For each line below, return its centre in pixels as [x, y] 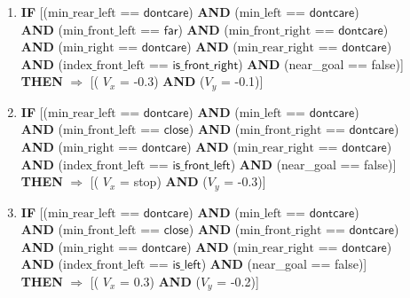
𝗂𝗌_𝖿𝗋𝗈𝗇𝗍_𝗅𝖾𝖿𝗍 [201, 165]
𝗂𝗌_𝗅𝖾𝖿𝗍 [187, 266]
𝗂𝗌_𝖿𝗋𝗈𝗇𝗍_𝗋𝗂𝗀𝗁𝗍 [205, 65]
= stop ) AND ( [164, 181]
